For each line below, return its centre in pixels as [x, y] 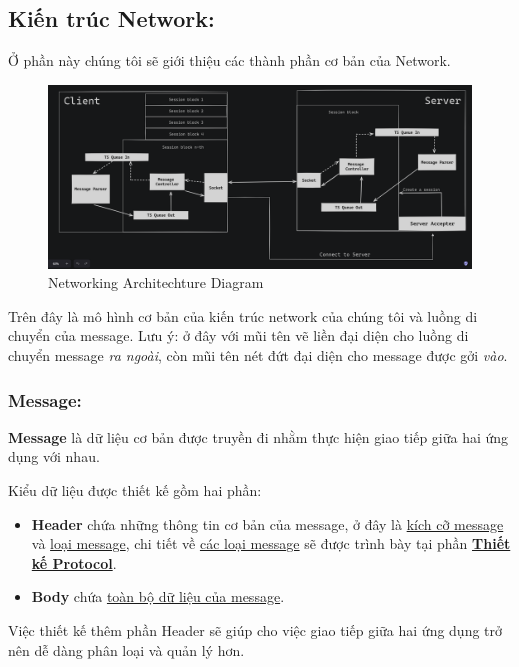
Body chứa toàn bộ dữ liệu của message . [158, 596]
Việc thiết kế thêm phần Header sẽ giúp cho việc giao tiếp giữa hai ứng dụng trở [255, 629]
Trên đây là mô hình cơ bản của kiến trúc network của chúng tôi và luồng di [243, 315]
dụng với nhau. [54, 456]
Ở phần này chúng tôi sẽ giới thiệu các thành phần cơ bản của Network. [229, 60]
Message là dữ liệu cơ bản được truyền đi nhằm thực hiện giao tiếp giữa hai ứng [258, 436]
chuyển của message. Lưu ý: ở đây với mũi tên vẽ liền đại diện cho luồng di [238, 335]
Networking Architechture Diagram [156, 282]
